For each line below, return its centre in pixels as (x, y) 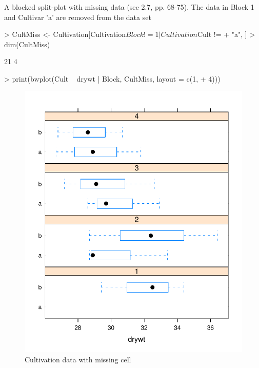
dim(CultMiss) (27, 44)
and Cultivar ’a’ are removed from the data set (78, 17)
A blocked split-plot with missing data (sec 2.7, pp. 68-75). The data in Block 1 (129, 7)
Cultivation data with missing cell (78, 359)
